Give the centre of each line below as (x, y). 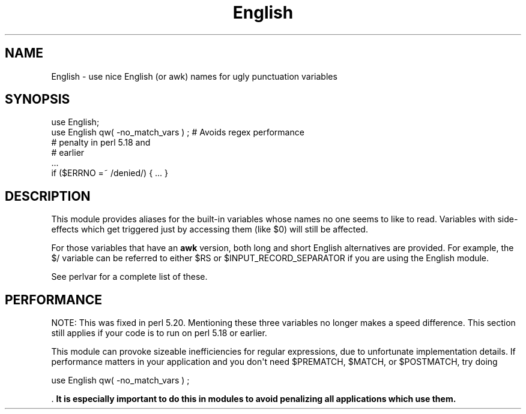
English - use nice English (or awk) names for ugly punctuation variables (194, 76)
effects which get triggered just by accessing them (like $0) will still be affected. (210, 229)
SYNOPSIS (38, 99)
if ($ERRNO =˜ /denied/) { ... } (110, 173)
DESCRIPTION (48, 196)
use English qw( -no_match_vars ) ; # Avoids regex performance (178, 132)
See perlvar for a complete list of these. (129, 277)
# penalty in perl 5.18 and (101, 143)
